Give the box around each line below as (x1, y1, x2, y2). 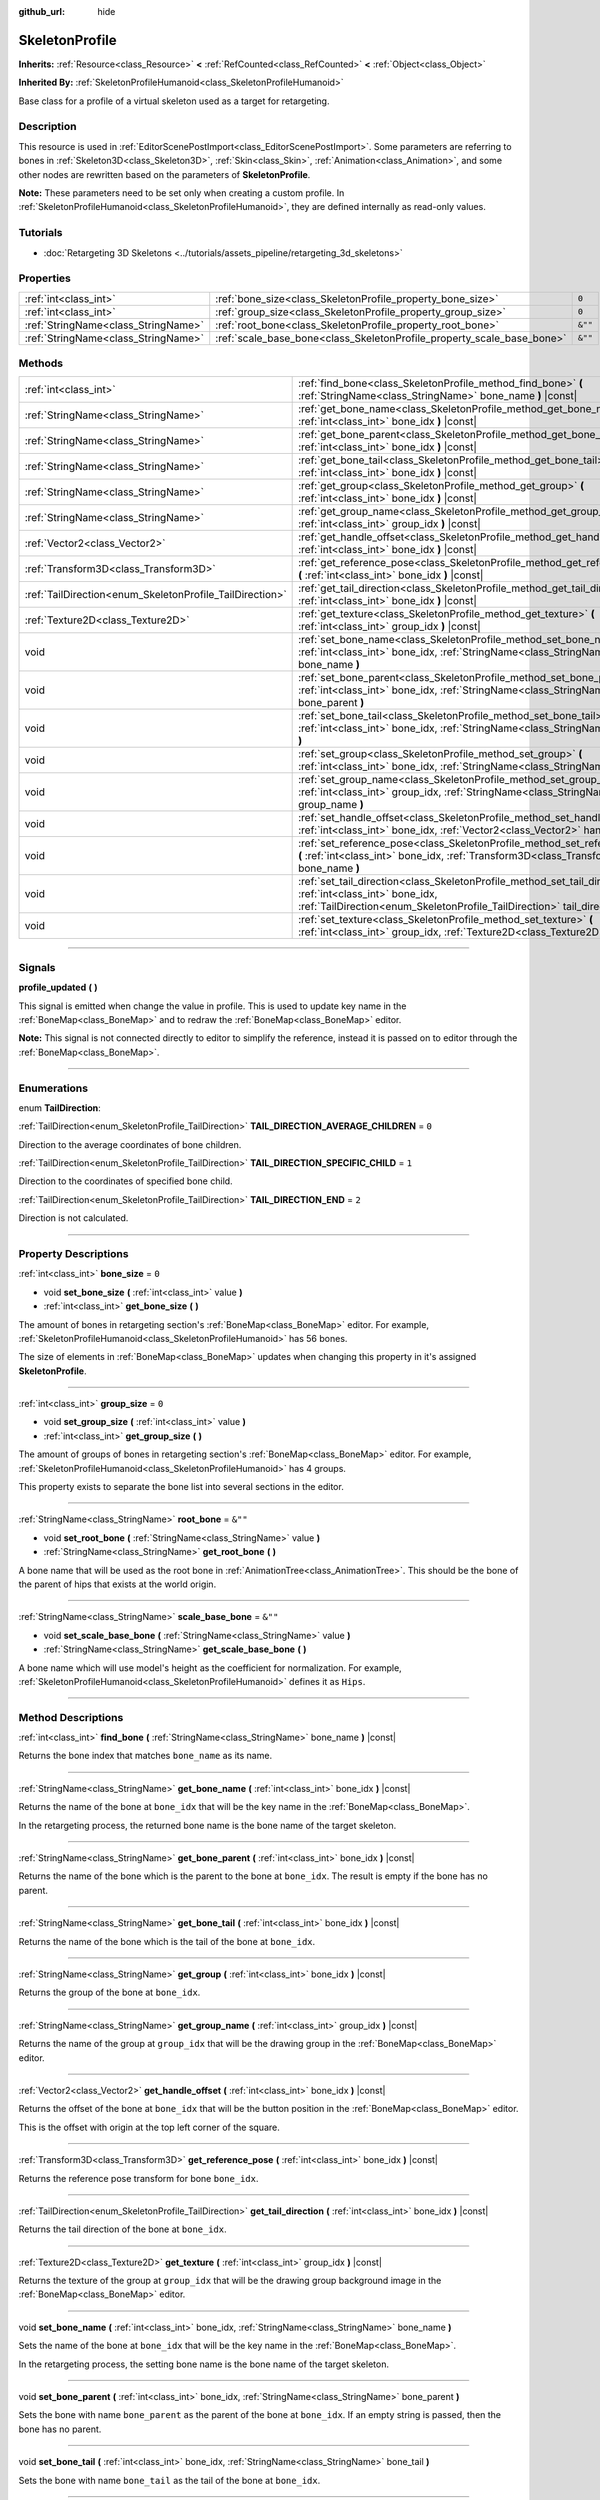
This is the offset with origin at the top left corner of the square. (18, 2121, 280, 2133)
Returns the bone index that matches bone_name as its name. (18, 1750, 273, 1762)
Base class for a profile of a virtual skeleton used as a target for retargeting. (18, 95, 330, 107)
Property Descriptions (18, 1246, 129, 1260)
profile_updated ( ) (18, 981, 99, 994)
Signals (18, 960, 56, 974)
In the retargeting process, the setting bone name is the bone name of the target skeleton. (18, 2358, 390, 2370)
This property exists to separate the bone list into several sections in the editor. (18, 1481, 344, 1493)
